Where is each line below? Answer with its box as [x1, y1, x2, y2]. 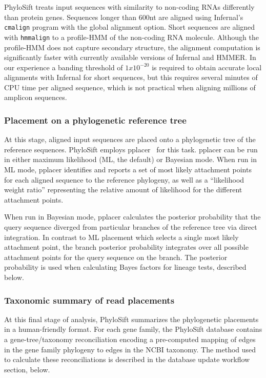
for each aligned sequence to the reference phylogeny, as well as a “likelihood [4, 174, 244, 185]
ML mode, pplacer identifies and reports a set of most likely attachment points [4, 164, 252, 175]
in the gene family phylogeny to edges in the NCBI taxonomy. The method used [4, 344, 256, 354]
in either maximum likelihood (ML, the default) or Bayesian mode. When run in [4, 154, 257, 165]
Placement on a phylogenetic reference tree [4, 113, 187, 126]
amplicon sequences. [4, 92, 67, 103]
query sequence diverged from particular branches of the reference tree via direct [4, 222, 257, 232]
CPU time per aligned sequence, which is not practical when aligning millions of [4, 82, 256, 92]
